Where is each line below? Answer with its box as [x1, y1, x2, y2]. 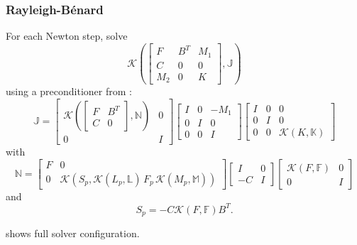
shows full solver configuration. [6, 226, 140, 241]
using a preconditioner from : [6, 84, 132, 99]
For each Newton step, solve [6, 28, 128, 43]
